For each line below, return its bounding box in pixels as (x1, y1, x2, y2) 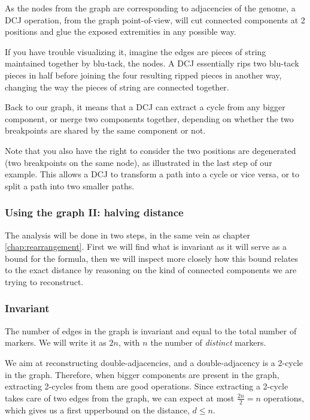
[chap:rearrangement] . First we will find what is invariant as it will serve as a (5, 240, 287, 253)
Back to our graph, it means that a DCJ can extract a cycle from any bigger (5, 101, 285, 113)
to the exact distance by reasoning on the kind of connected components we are (5, 264, 297, 276)
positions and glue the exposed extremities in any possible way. (5, 25, 236, 38)
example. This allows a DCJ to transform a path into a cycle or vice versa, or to (5, 168, 300, 180)
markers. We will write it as (5, 336, 107, 349)
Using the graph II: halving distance (5, 205, 184, 220)
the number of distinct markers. (150, 336, 266, 349)
